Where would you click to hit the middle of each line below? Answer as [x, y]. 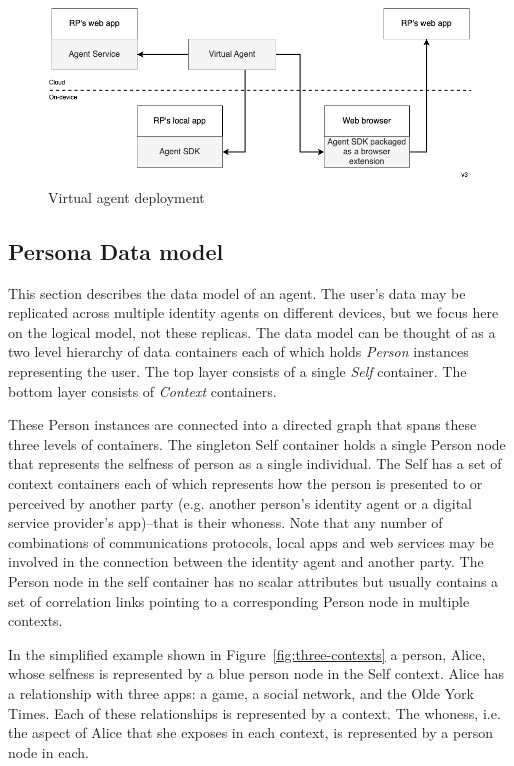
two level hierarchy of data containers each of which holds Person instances [238, 351]
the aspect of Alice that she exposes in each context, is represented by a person [251, 732]
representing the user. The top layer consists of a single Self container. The [237, 371]
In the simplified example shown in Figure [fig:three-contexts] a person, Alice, [247, 653]
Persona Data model [116, 250]
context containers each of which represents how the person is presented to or [245, 482]
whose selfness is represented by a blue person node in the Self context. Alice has [256, 673]
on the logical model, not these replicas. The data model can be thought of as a [252, 331]
